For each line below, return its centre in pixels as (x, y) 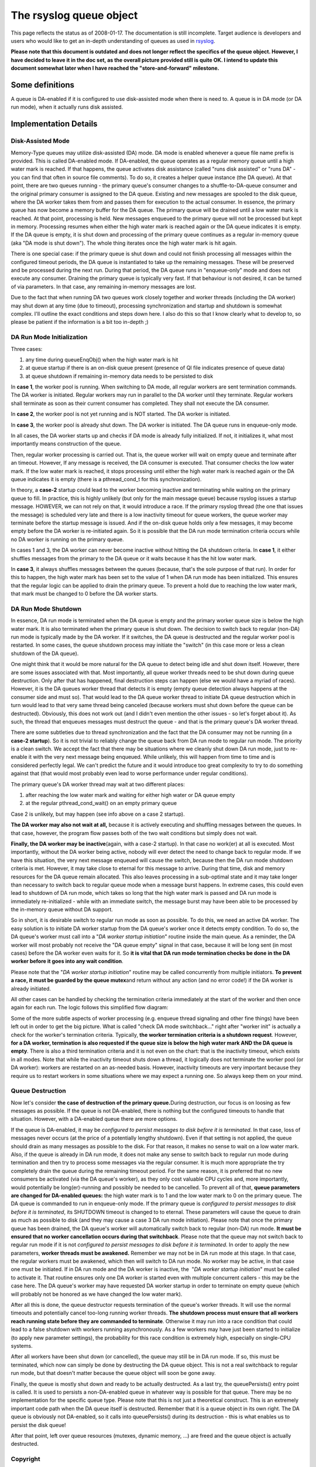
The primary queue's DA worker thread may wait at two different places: (98, 784)
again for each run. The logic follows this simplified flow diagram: (90, 1008)
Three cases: (27, 349)
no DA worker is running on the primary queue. (67, 539)
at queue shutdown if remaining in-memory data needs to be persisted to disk (119, 376)
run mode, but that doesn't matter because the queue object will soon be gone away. (113, 1373)
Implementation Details (54, 124)
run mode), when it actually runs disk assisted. (67, 107)
